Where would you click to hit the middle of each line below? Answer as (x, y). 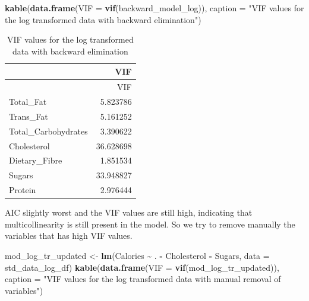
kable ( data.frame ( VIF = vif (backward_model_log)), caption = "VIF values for (154, 8)
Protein (23, 190)
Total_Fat (28, 102)
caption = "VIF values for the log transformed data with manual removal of (143, 279)
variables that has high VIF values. (69, 236)
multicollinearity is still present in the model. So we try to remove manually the (150, 224)
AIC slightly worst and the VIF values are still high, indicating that (129, 212)
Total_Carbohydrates (48, 131)
